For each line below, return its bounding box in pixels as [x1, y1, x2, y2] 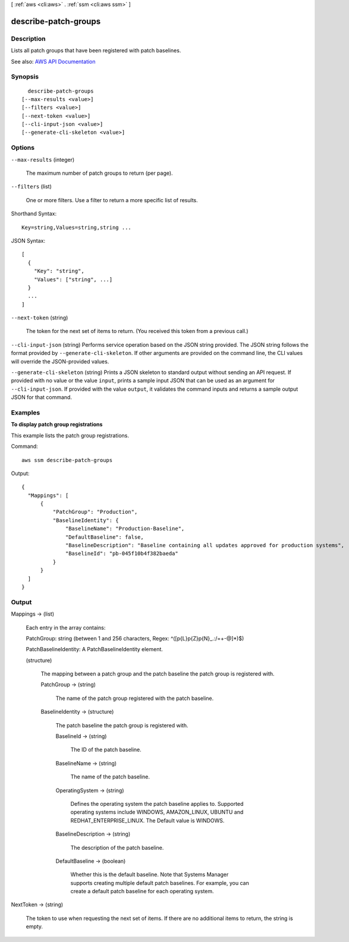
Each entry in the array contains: [26, 624, 106, 631]
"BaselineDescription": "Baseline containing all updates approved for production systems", [65, 542, 345, 549]
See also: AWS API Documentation [11, 58, 96, 65]
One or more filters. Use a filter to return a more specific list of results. [26, 196, 199, 203]
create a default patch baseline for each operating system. [70, 888, 214, 895]
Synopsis [11, 73, 39, 81]
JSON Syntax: [11, 237, 46, 244]
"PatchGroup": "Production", [52, 508, 138, 516]
